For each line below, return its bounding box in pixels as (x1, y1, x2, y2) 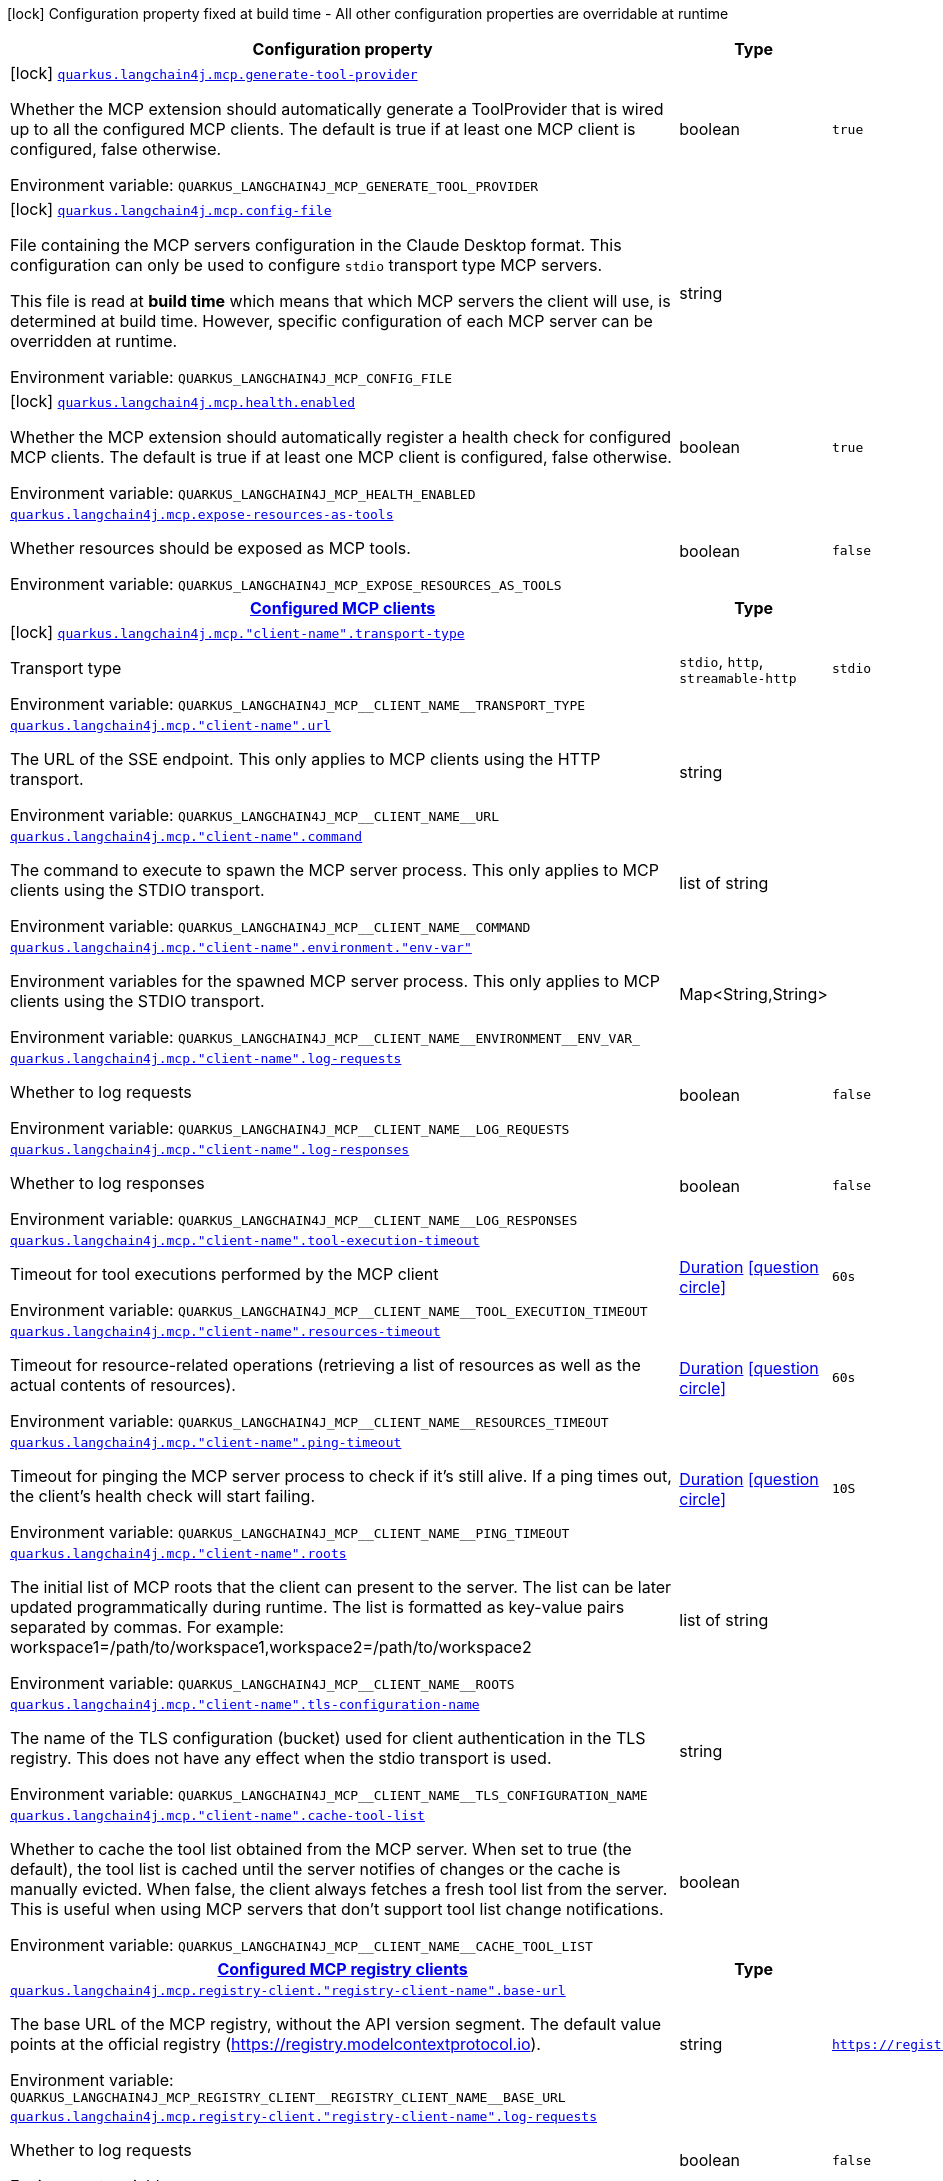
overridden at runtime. (10, 331, 178, 351)
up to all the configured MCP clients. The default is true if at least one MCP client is (10, 119, 636, 139)
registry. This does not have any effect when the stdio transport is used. (10, 1748, 552, 1768)
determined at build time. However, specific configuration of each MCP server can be (10, 311, 653, 331)
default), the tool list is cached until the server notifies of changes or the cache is (10, 1859, 621, 1879)
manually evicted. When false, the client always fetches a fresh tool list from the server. (10, 1879, 668, 1899)
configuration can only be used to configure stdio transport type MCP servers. (10, 255, 603, 275)
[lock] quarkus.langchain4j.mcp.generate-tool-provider (10, 63, 418, 83)
